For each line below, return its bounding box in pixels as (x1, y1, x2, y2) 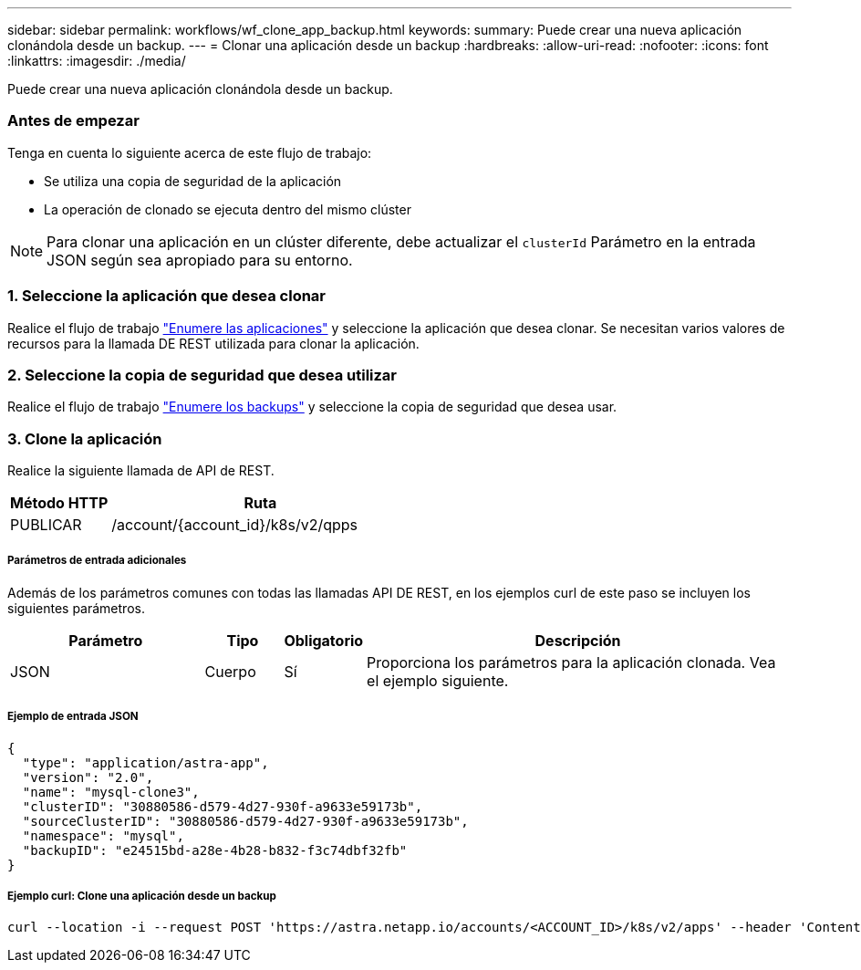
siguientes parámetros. (7, 600, 145, 616)
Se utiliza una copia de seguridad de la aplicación (44, 172, 342, 189)
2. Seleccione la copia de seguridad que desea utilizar (7, 365, 398, 384)
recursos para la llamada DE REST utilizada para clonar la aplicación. (7, 335, 420, 351)
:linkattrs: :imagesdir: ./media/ (7, 53, 186, 68)
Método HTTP (10, 494, 109, 512)
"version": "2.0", (22, 769, 154, 785)
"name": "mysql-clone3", (22, 784, 200, 799)
